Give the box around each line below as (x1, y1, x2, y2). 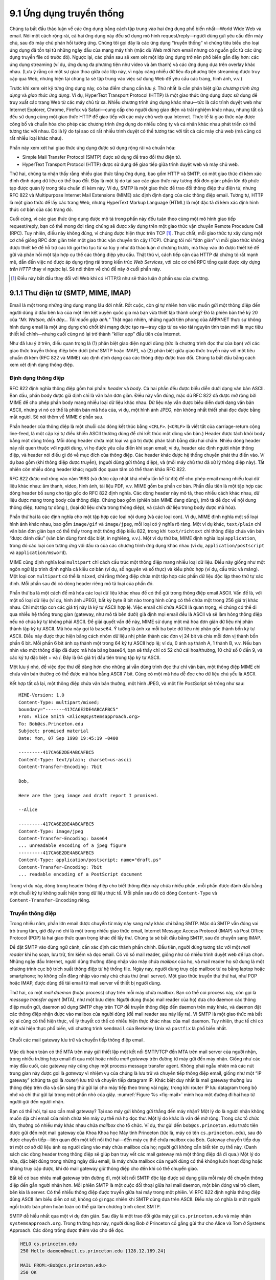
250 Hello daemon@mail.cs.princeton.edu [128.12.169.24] (20, 1248, 166, 1254)
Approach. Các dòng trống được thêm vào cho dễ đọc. (9, 1227, 125, 1233)
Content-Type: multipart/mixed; (18, 699, 100, 705)
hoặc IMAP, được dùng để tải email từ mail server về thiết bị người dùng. (9, 980, 162, 986)
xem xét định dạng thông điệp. (9, 361, 74, 368)
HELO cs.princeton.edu (20, 1241, 77, 1247)
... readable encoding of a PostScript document (18, 871, 143, 877)
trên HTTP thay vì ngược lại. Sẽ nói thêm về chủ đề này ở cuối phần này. (9, 266, 162, 272)
